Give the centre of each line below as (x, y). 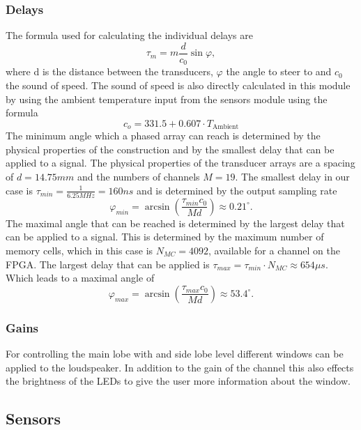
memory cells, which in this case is (79, 251)
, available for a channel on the (274, 251)
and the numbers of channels (139, 176)
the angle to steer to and (279, 71)
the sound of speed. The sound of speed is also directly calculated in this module (178, 85)
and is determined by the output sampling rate (237, 190)
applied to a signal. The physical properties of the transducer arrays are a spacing (180, 163)
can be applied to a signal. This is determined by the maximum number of (165, 237)
